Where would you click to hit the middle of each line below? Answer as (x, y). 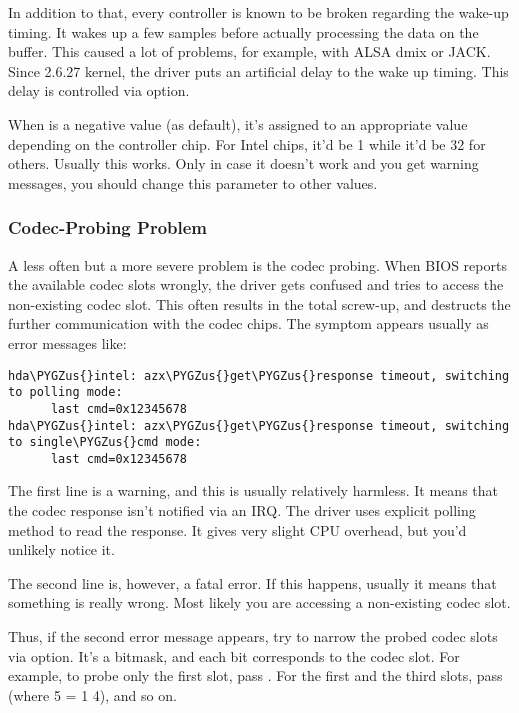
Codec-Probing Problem (108, 227)
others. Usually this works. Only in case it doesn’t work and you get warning (243, 163)
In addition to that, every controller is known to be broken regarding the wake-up (258, 12)
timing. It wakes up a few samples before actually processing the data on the (243, 31)
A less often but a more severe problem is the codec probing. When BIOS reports (257, 264)
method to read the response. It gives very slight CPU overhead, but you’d (237, 529)
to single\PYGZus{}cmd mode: (105, 442)
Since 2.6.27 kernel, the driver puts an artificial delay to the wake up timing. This (258, 70)
